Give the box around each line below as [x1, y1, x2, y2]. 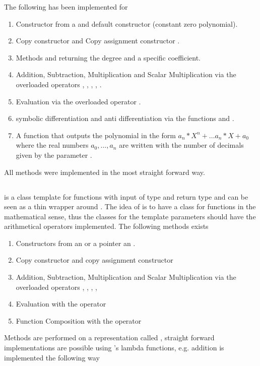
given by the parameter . [16, 149, 92, 160]
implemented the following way [4, 352, 100, 362]
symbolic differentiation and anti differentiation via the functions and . [16, 113, 234, 124]
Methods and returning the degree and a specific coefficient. [16, 52, 201, 63]
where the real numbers [16, 140, 89, 150]
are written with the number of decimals [119, 140, 244, 150]
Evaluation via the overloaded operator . [16, 96, 141, 106]
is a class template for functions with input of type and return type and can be [4, 191, 248, 202]
